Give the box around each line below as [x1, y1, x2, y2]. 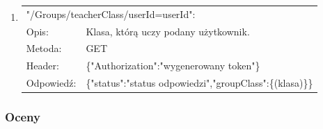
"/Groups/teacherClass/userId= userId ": [26, 6, 196, 21]
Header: [26, 58, 59, 73]
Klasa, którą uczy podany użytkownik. [86, 24, 250, 38]
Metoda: [26, 41, 62, 55]
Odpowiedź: [26, 76, 77, 90]
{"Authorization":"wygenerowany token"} [86, 58, 260, 73]
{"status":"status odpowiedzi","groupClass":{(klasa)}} [86, 76, 313, 90]
